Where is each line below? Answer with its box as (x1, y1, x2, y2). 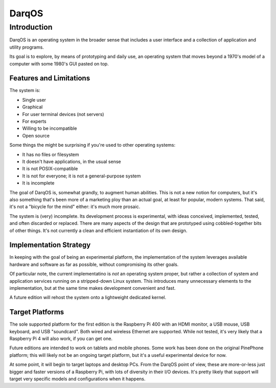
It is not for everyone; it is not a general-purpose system (22, 173, 141, 179)
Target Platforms (9, 308, 64, 316)
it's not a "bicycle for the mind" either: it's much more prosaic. (9, 203, 141, 210)
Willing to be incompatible (22, 125, 77, 131)
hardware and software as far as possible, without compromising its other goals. (9, 261, 179, 267)
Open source (22, 132, 50, 139)
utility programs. (9, 44, 44, 50)
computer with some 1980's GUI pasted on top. (9, 60, 109, 66)
